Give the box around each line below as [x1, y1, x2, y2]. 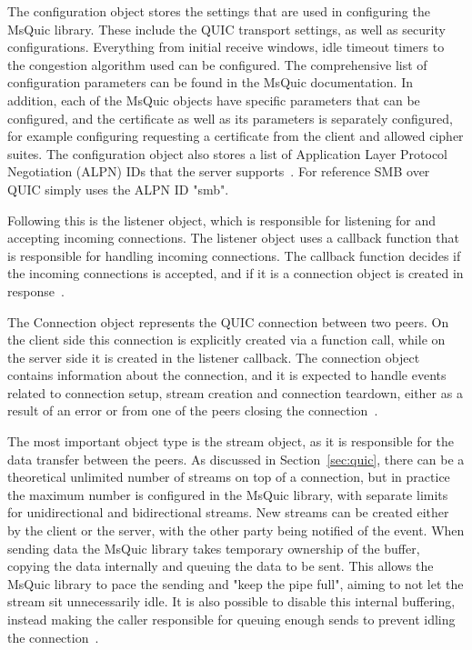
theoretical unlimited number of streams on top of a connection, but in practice [7, 467, 450, 486]
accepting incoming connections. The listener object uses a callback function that [7, 228, 459, 247]
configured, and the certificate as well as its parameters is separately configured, [7, 108, 453, 127]
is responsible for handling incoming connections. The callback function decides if [7, 245, 461, 265]
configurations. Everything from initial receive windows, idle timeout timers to [7, 37, 445, 56]
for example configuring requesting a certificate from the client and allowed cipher [7, 126, 464, 145]
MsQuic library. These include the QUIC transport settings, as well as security [7, 19, 446, 38]
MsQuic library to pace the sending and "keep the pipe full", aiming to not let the [7, 574, 464, 593]
